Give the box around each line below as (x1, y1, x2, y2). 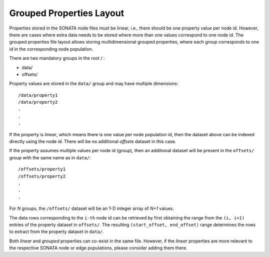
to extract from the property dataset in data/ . (9, 228, 104, 235)
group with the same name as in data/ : (9, 154, 91, 160)
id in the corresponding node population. (9, 46, 93, 52)
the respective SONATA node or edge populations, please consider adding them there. (9, 245, 187, 251)
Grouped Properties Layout (9, 8, 124, 19)
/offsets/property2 (18, 173, 66, 179)
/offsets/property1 (18, 166, 66, 172)
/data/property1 (18, 92, 58, 98)
